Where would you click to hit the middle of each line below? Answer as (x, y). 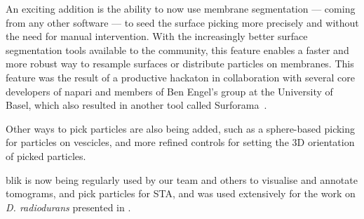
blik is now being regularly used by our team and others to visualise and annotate (182, 179)
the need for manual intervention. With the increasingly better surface (157, 36)
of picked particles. (46, 155)
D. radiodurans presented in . (68, 207)
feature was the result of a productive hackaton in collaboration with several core (180, 77)
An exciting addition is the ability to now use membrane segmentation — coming (181, 8)
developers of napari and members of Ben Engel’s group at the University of (169, 91)
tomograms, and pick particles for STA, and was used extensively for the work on (181, 193)
